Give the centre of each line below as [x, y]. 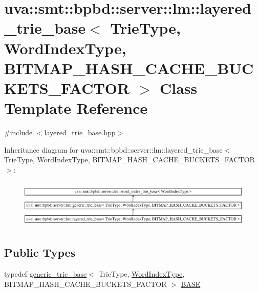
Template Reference [76, 108]
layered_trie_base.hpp [80, 132]
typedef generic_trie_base [46, 273]
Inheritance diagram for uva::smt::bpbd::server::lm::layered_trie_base [113, 149]
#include [18, 132]
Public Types [40, 252]
